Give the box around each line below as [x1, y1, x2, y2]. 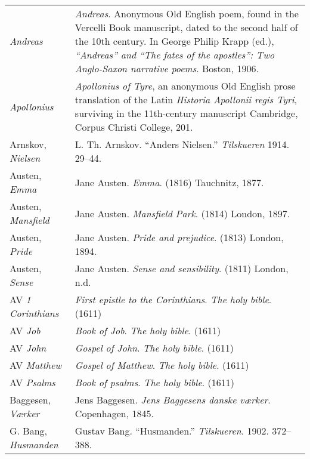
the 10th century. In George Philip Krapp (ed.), [75, 34, 274, 48]
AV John [10, 341, 46, 355]
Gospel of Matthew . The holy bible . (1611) [75, 358, 249, 372]
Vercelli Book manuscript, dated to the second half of [75, 20, 298, 34]
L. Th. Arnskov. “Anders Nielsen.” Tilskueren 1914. [75, 137, 290, 151]
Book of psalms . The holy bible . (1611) [75, 375, 234, 389]
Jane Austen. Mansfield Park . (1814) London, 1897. [75, 206, 290, 220]
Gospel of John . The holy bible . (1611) [75, 341, 234, 355]
